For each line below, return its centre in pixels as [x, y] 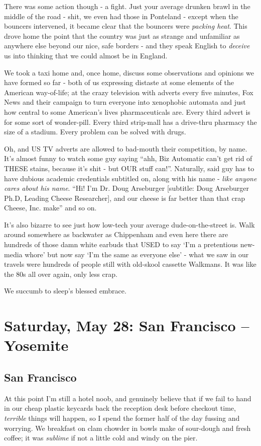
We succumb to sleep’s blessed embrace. [65, 291]
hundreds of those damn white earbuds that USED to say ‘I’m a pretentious [121, 244]
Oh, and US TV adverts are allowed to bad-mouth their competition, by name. [126, 148]
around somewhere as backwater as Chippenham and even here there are [116, 234]
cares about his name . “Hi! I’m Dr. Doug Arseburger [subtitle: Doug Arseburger [127, 188]
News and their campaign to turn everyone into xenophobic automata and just [125, 102]
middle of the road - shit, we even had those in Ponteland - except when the [121, 16]
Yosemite [36, 345]
